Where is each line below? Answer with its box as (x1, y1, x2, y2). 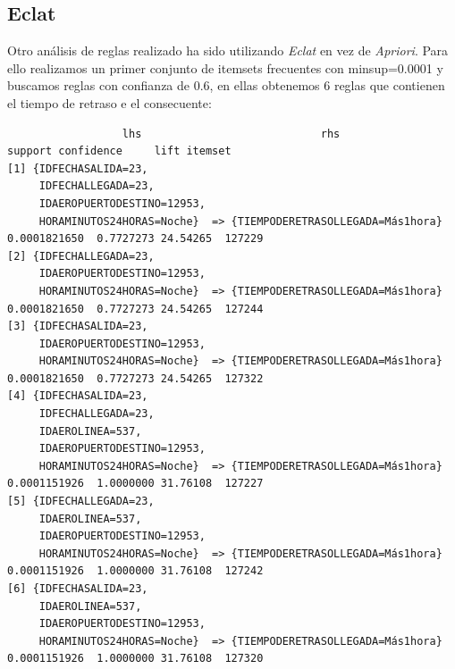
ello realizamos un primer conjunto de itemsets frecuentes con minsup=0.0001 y (7, 58, 443, 77)
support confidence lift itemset (7, 145, 232, 158)
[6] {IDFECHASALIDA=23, (7, 582, 148, 596)
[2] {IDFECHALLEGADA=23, (7, 249, 155, 263)
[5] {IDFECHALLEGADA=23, (7, 495, 155, 508)
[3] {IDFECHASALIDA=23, (7, 320, 148, 333)
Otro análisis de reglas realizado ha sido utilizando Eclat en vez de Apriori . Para (7, 41, 449, 60)
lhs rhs (122, 127, 341, 140)
